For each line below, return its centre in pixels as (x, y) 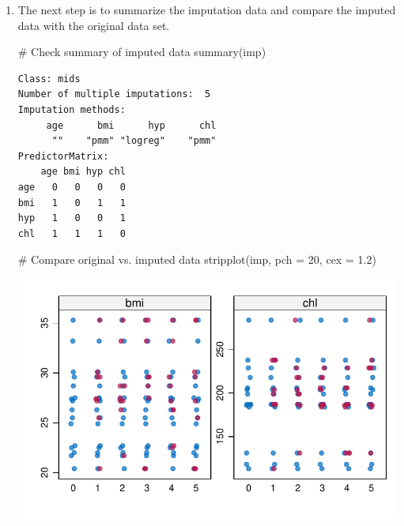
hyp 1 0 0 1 (72, 218)
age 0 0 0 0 (72, 187)
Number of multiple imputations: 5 (114, 94)
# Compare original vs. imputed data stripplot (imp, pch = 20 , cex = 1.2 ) (197, 259)
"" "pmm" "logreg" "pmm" (134, 141)
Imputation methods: (72, 109)
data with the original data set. (94, 25)
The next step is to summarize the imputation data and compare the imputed (207, 9)
